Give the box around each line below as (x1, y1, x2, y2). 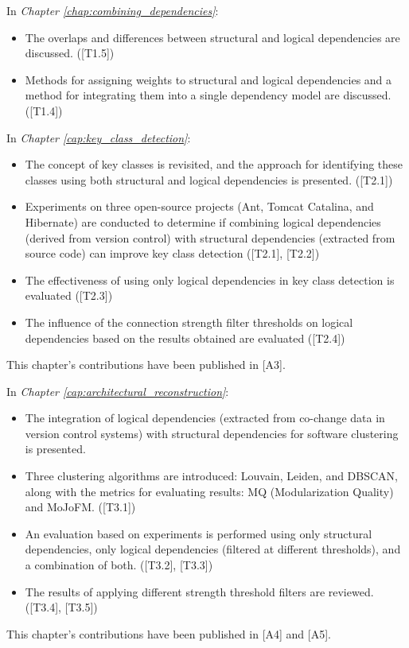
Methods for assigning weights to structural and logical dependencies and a (25, 71, 392, 87)
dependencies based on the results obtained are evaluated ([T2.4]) (25, 329, 345, 346)
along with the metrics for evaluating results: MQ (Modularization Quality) (25, 483, 394, 499)
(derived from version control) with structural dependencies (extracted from (25, 229, 395, 246)
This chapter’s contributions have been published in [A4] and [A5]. (6, 625, 331, 642)
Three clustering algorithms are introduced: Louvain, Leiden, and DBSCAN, (25, 468, 399, 484)
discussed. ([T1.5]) (25, 45, 115, 61)
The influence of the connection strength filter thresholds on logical (25, 313, 353, 330)
